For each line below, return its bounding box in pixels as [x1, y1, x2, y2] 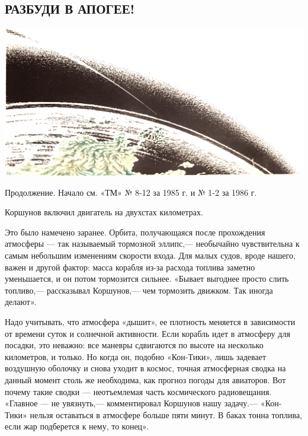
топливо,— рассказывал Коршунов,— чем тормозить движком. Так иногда [5, 284, 273, 296]
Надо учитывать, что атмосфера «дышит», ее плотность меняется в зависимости [5, 315, 296, 327]
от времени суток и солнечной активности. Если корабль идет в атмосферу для [5, 327, 290, 339]
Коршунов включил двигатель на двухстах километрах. [5, 206, 203, 218]
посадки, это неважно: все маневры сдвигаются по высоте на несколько [5, 339, 264, 351]
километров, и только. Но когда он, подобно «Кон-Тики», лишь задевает [5, 350, 267, 362]
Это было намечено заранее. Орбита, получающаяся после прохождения [5, 225, 265, 238]
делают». [5, 295, 37, 308]
